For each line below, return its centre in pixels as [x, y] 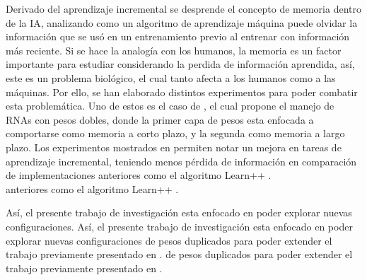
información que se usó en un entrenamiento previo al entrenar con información [178, 36]
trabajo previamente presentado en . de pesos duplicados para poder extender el [179, 254]
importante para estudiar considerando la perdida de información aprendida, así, [180, 64]
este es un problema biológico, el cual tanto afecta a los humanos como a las [171, 77]
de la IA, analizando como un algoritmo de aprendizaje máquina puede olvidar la [182, 22]
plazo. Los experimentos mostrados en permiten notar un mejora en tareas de [174, 147]
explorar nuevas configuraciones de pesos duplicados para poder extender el [169, 240]
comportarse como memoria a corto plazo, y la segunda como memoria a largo [175, 133]
